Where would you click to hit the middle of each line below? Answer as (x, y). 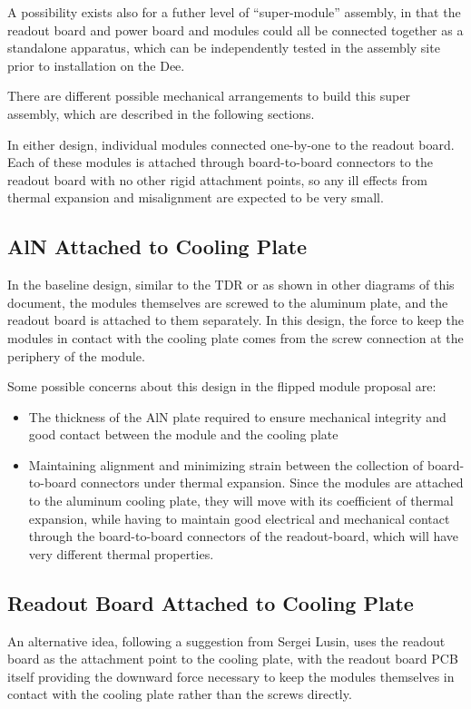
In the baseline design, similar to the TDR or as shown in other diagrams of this (231, 285)
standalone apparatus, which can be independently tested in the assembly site (224, 48)
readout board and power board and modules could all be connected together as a (235, 30)
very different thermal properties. (121, 553)
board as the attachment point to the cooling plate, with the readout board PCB (233, 659)
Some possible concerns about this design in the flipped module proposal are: (222, 386)
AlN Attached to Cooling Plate (157, 246)
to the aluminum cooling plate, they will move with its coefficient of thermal (241, 501)
